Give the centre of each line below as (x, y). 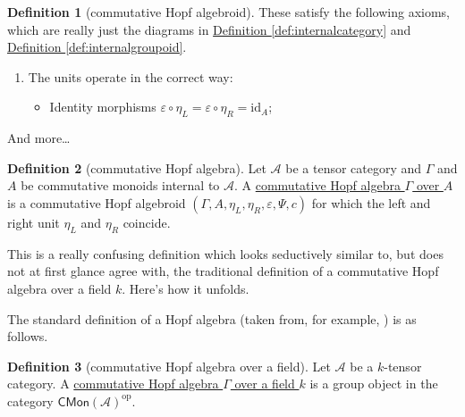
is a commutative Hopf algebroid (97, 202)
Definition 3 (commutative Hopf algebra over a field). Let (169, 366)
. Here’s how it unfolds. (186, 288)
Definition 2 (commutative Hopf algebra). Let (137, 167)
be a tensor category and (354, 167)
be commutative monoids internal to (120, 185)
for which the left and (371, 202)
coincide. (147, 222)
